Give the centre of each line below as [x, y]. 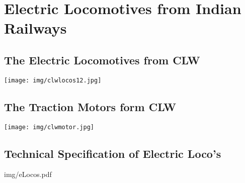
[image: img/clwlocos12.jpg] [53, 80]
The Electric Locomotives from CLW [102, 60]
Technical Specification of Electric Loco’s [113, 153]
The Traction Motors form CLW [90, 106]
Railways [35, 28]
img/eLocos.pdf [28, 174]
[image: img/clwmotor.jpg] [49, 127]
